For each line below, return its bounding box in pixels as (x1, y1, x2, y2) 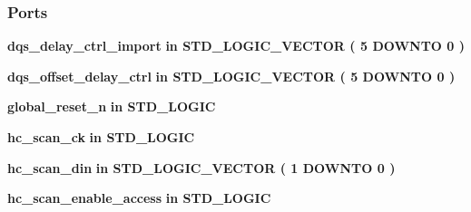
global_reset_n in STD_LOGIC (7, 97, 216, 116)
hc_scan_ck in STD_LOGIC (7, 128, 195, 146)
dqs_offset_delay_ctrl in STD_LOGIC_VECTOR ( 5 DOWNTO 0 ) (7, 66, 456, 85)
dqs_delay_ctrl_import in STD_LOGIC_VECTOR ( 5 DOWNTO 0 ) (7, 36, 466, 55)
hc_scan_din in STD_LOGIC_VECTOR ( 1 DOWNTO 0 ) (7, 158, 396, 177)
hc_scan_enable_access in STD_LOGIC (7, 188, 271, 207)
